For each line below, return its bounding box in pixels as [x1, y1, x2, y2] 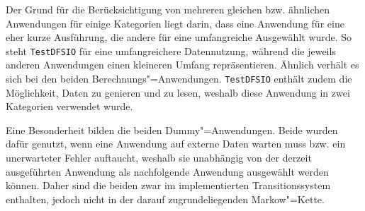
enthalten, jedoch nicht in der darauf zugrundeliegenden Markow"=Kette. [6, 191, 325, 206]
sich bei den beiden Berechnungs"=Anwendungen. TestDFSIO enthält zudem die [6, 71, 352, 86]
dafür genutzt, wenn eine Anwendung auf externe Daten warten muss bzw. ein [6, 136, 346, 151]
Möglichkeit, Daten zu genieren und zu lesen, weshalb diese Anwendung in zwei [6, 85, 350, 100]
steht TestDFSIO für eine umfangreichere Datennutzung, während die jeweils [6, 43, 336, 58]
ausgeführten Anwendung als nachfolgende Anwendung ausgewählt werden [6, 164, 329, 179]
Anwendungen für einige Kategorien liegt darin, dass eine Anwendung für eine [6, 16, 344, 30]
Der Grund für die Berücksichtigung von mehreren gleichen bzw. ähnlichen [6, 2, 330, 16]
